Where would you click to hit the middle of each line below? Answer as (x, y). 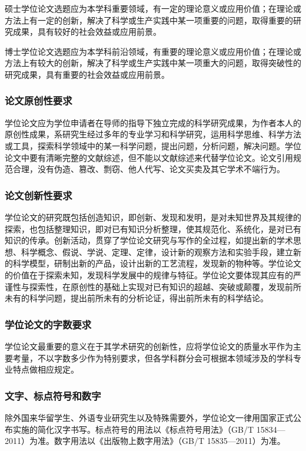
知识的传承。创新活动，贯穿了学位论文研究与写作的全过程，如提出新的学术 (149, 240)
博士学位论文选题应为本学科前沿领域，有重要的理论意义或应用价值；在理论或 (153, 51)
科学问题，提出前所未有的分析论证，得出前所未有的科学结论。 (149, 298)
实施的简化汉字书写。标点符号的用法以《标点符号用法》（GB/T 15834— (149, 429)
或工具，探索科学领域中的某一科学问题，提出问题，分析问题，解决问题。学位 (153, 145)
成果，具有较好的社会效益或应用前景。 (87, 32)
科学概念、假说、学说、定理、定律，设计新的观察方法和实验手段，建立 (157, 251)
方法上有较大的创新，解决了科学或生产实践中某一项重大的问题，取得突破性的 (153, 63)
